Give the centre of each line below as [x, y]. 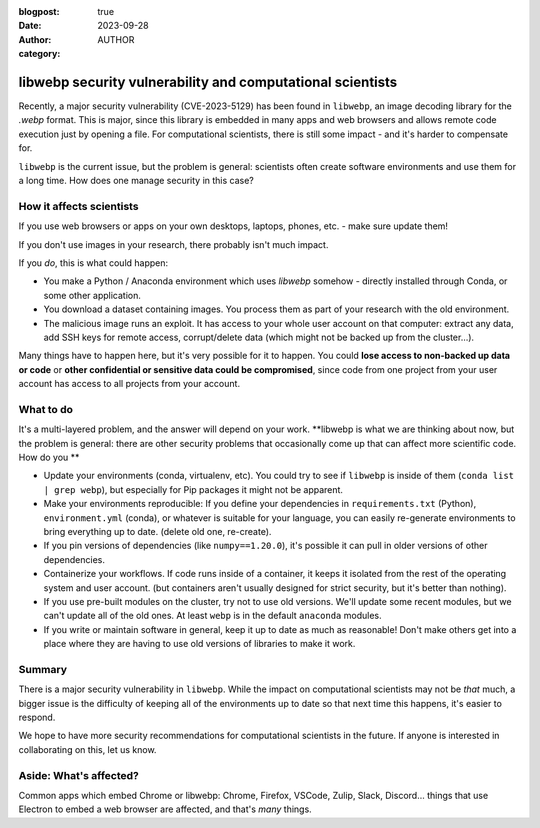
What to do [46, 409]
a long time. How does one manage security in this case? [136, 181]
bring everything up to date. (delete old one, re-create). [157, 531]
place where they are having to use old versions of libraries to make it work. [199, 644]
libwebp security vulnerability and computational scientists [208, 81]
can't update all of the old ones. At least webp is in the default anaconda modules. [212, 616]
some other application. [92, 295]
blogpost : [39, 11]
